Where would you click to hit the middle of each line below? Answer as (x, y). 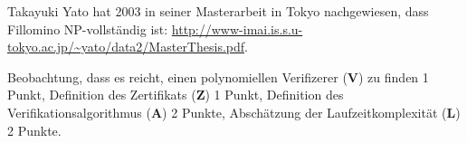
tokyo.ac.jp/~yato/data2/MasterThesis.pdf (126, 47)
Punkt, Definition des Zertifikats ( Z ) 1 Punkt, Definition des (176, 95)
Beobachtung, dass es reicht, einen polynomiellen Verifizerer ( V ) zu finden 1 (218, 76)
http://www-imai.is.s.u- (237, 29)
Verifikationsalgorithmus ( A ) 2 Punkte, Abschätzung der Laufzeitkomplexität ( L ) (234, 112)
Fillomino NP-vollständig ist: (88, 29)
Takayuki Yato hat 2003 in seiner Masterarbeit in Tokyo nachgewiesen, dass (218, 11)
